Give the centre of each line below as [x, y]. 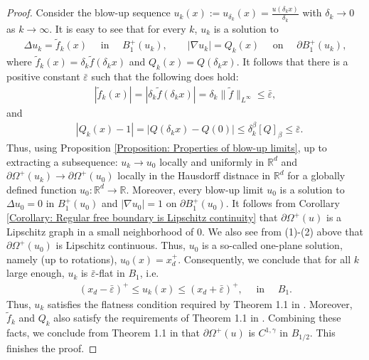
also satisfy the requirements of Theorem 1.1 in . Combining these [197, 318]
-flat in [110, 273]
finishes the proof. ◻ [52, 348]
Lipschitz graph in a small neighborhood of [100, 231]
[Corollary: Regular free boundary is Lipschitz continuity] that [142, 217]
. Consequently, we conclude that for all [264, 259]
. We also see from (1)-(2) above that [283, 231]
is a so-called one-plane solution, [272, 245]
